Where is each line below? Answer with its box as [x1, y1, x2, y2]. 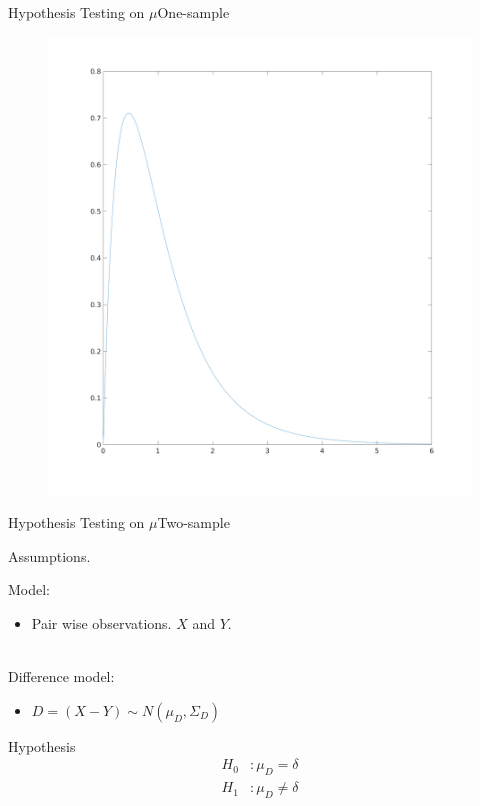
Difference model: [8, 666, 115, 687]
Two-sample [157, 512, 230, 533]
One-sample [157, 2, 230, 22]
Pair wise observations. [31, 612, 172, 633]
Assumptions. [8, 545, 91, 566]
